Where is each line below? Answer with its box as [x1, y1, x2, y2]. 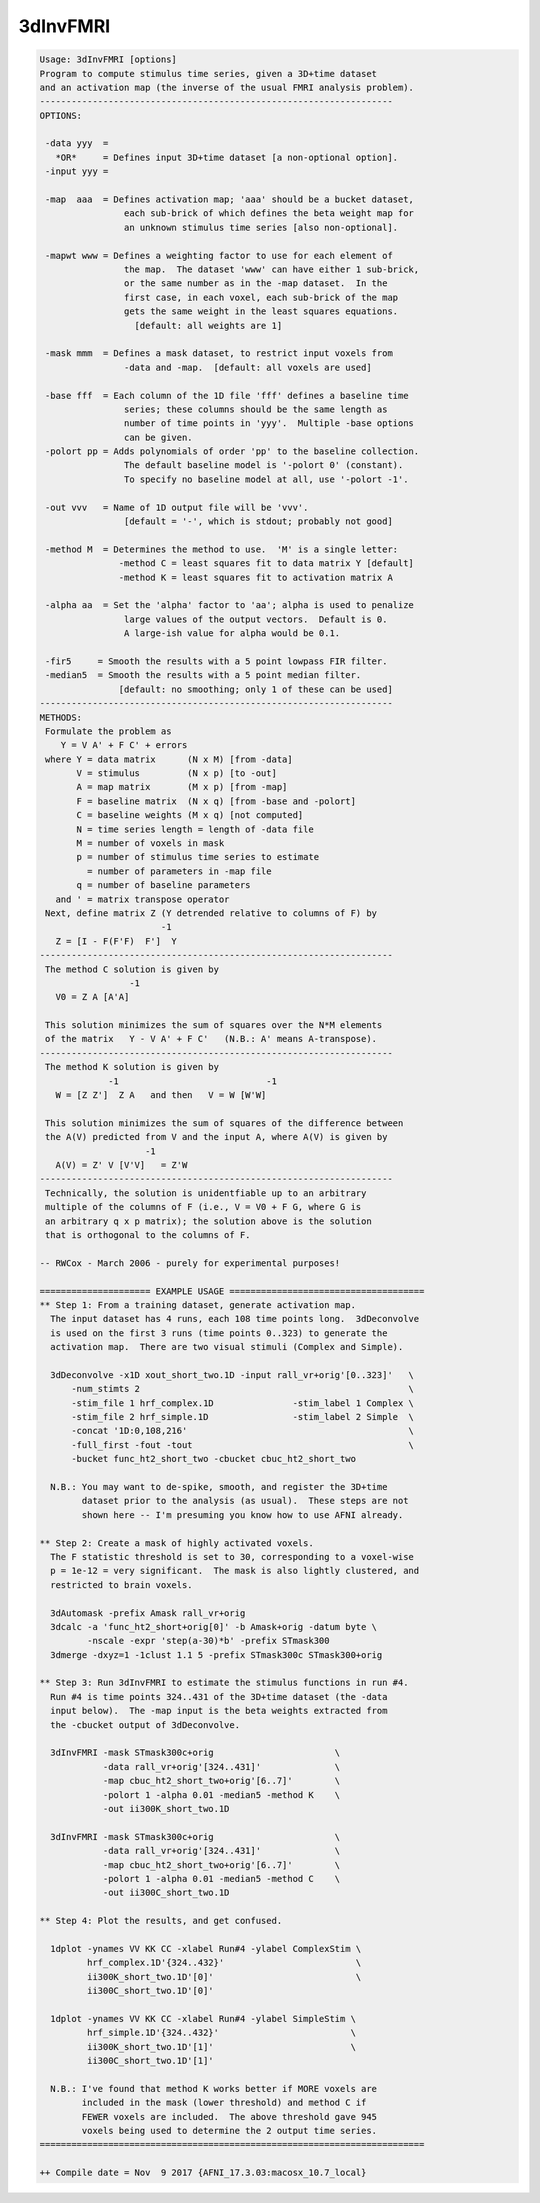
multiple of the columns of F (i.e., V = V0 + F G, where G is [45, 1201, 362, 1213]
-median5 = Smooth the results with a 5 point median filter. [45, 670, 362, 681]
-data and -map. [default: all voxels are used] [123, 361, 372, 373]
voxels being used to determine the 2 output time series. [81, 2125, 378, 2136]
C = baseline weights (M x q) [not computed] [76, 810, 304, 821]
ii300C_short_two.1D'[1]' [86, 2055, 214, 2066]
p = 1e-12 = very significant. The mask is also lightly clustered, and [50, 1565, 420, 1577]
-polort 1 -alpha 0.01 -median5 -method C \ [102, 1873, 341, 1884]
